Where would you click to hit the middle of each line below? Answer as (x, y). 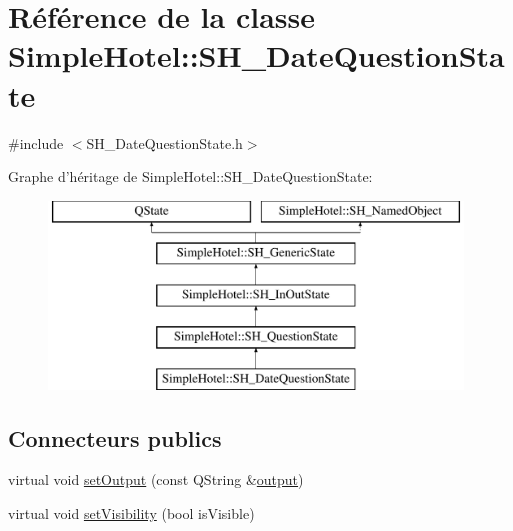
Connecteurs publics (115, 437)
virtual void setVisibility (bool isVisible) (131, 513)
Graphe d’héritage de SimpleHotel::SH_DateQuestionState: (190, 176)
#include (36, 142)
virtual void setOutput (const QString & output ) (156, 479)
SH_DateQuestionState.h (164, 142)
